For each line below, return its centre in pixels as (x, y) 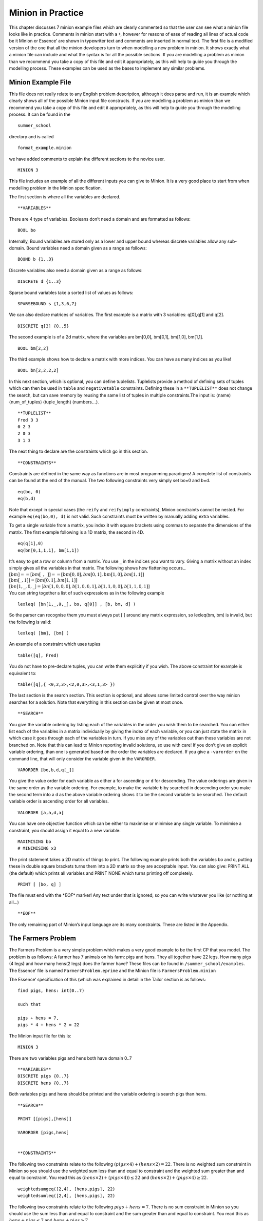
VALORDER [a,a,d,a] (41, 812)
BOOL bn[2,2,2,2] (38, 370)
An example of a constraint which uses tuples (55, 644)
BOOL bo (27, 230)
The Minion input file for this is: (40, 1036)
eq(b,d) (27, 499)
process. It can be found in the (40, 114)
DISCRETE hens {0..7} (43, 1083)
